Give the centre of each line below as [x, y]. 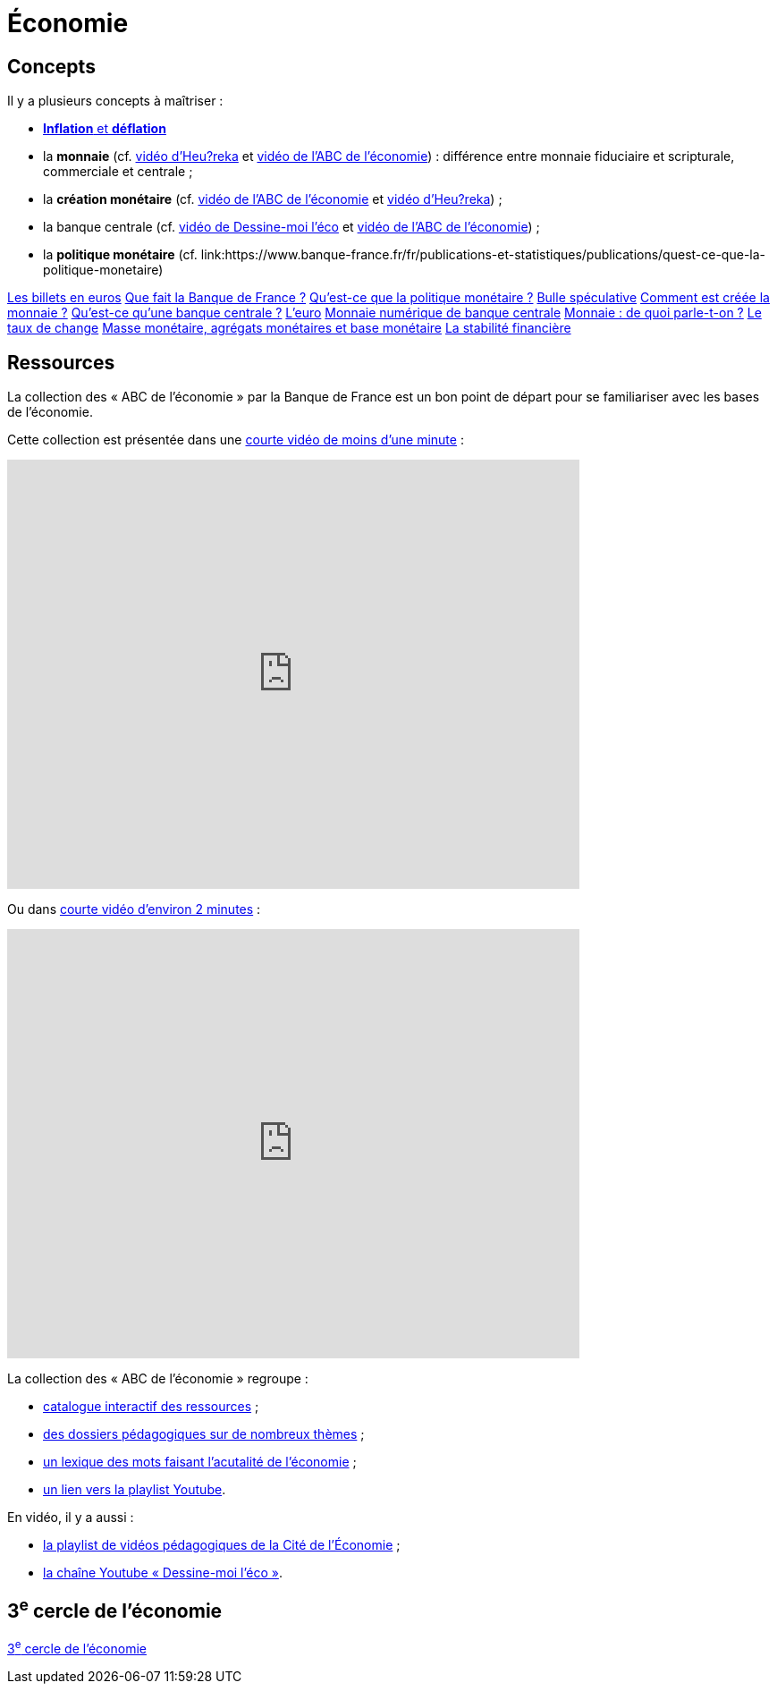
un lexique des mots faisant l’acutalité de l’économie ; [200, 1462]
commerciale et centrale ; [118, 172]
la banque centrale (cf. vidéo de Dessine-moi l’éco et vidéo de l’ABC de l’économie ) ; [291, 227]
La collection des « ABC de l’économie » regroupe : [158, 1379]
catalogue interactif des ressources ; [151, 1407]
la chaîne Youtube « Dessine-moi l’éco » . [163, 1573]
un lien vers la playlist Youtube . [135, 1490]
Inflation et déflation [105, 129]
